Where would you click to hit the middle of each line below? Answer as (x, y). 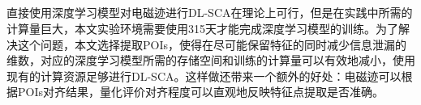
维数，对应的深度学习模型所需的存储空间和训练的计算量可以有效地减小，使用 (211, 60)
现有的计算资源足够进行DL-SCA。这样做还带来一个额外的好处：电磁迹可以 (204, 76)
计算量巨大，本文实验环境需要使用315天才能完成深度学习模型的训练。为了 (202, 28)
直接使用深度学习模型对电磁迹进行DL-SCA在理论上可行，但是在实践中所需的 (210, 13)
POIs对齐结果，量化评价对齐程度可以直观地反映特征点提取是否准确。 (200, 92)
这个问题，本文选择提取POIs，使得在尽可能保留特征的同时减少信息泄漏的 (212, 44)
